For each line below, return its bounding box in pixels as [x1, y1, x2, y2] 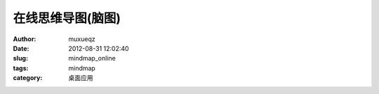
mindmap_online [68, 54, 116, 63]
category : [13, 74, 43, 82]
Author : [13, 35, 36, 43]
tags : [13, 63, 29, 72]
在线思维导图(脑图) [13, 10, 121, 26]
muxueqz [68, 35, 95, 43]
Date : [13, 44, 29, 52]
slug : [13, 54, 28, 63]
